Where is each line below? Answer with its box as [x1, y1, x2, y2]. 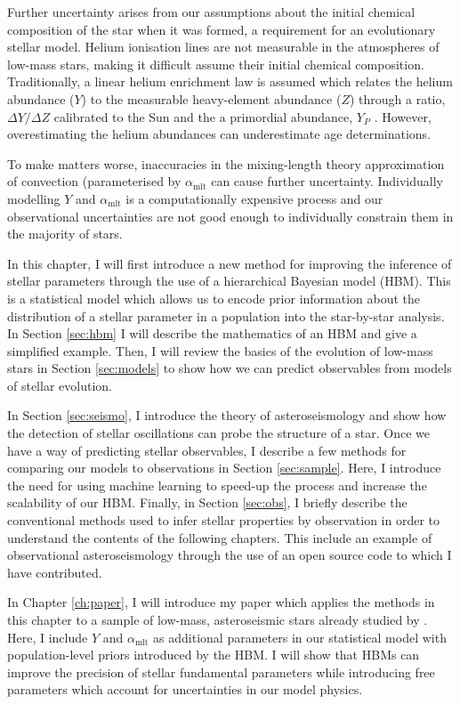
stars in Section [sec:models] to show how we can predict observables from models [7, 359, 452, 377]
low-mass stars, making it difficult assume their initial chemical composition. [7, 54, 424, 73]
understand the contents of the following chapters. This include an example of [7, 528, 432, 546]
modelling [7, 189, 61, 207]
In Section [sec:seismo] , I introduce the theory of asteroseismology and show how [7, 406, 447, 425]
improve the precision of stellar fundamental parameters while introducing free [7, 662, 435, 681]
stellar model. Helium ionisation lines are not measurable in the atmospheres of [7, 37, 440, 56]
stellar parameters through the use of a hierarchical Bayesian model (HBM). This [7, 271, 451, 290]
